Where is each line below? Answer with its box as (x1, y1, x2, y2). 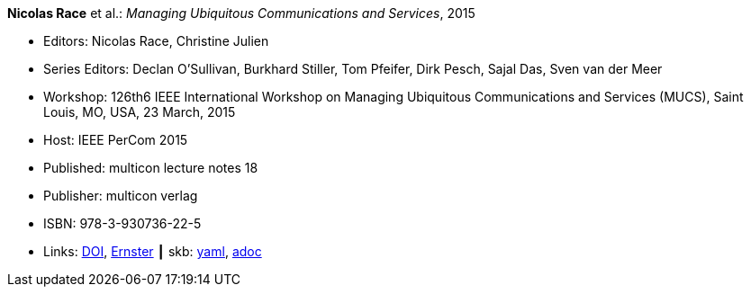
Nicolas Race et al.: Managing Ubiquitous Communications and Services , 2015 (7, 5, 475, 21)
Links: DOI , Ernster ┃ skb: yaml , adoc (43, 244, 262, 259)
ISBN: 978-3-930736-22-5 (43, 216, 202, 231)
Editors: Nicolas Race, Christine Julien (43, 33, 269, 49)
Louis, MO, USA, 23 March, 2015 (43, 104, 236, 120)
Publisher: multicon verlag (43, 188, 198, 203)
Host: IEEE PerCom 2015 (43, 132, 188, 147)
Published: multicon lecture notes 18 (43, 160, 258, 175)
